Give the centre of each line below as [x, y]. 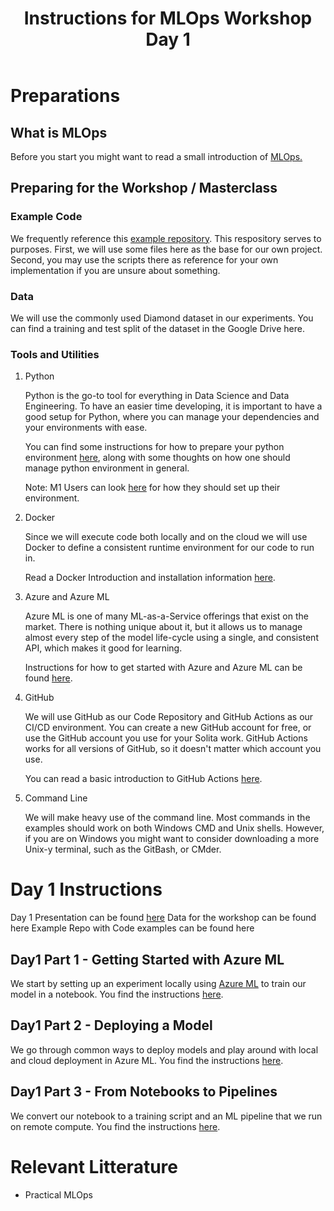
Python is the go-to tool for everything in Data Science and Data [157, 396]
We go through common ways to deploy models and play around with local [164, 1049]
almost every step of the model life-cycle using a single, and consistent [171, 638]
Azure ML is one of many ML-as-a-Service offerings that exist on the [166, 616]
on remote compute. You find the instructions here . [115, 1126]
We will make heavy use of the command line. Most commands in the [167, 818]
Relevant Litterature [94, 1166]
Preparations [65, 96]
